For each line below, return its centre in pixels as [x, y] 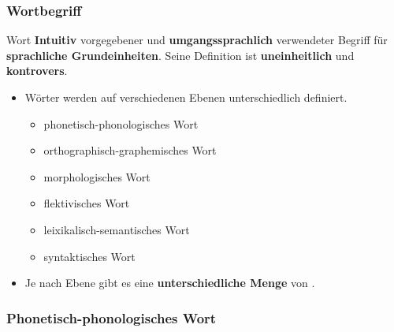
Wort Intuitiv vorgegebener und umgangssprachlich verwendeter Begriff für [197, 40]
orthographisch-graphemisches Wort [130, 150]
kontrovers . [37, 71]
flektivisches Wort [87, 203]
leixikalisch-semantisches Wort [117, 229]
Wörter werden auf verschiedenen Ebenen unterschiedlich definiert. [186, 97]
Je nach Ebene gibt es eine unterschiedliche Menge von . [170, 283]
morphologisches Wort [97, 176]
